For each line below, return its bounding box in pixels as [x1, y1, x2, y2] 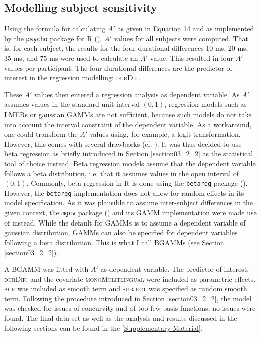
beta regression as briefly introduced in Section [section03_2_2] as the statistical [4, 148, 253, 159]
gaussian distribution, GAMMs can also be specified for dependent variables [4, 227, 238, 238]
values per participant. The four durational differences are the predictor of [4, 62, 232, 73]
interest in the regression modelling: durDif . [4, 72, 140, 83]
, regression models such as [164, 99, 247, 109]
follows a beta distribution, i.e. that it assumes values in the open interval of [4, 168, 239, 178]
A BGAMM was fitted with [4, 264, 89, 274]
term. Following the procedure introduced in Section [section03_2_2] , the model [4, 293, 252, 303]
